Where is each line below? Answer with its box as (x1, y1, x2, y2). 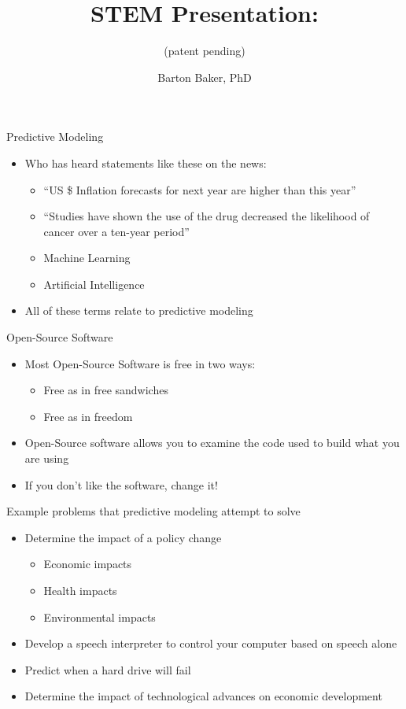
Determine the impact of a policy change (24, 529, 222, 545)
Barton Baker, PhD (157, 68, 252, 85)
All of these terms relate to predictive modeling (24, 302, 253, 319)
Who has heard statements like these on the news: (24, 154, 267, 171)
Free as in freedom (43, 408, 133, 424)
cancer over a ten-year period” (43, 223, 190, 239)
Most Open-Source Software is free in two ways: (24, 355, 256, 371)
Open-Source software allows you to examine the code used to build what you (24, 434, 400, 451)
